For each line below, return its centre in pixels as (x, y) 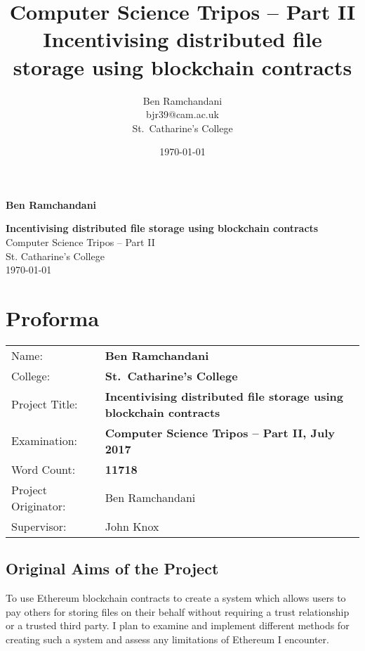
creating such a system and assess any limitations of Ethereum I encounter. (167, 639)
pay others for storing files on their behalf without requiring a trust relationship (178, 611)
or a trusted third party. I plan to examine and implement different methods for (178, 625)
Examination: (45, 441)
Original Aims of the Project (112, 568)
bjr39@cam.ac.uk (182, 114)
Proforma (53, 318)
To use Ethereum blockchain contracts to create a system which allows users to (176, 598)
